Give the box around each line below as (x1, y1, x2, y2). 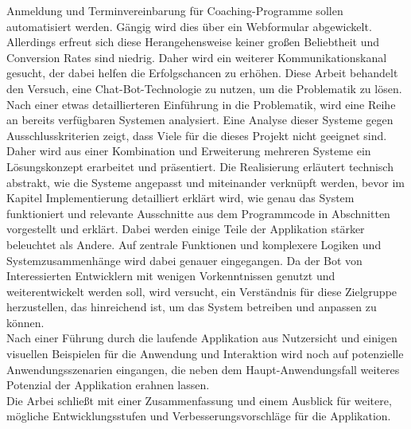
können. (6, 314, 45, 330)
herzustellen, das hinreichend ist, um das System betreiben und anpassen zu (6, 298, 377, 315)
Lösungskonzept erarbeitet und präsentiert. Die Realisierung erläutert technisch (6, 158, 394, 174)
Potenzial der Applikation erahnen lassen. (6, 376, 210, 393)
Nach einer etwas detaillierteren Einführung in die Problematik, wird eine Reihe (6, 96, 396, 112)
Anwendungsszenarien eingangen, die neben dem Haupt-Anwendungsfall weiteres (6, 361, 400, 377)
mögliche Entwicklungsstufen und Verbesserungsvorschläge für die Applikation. (6, 408, 391, 424)
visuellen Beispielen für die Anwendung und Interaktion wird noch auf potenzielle (6, 345, 404, 362)
